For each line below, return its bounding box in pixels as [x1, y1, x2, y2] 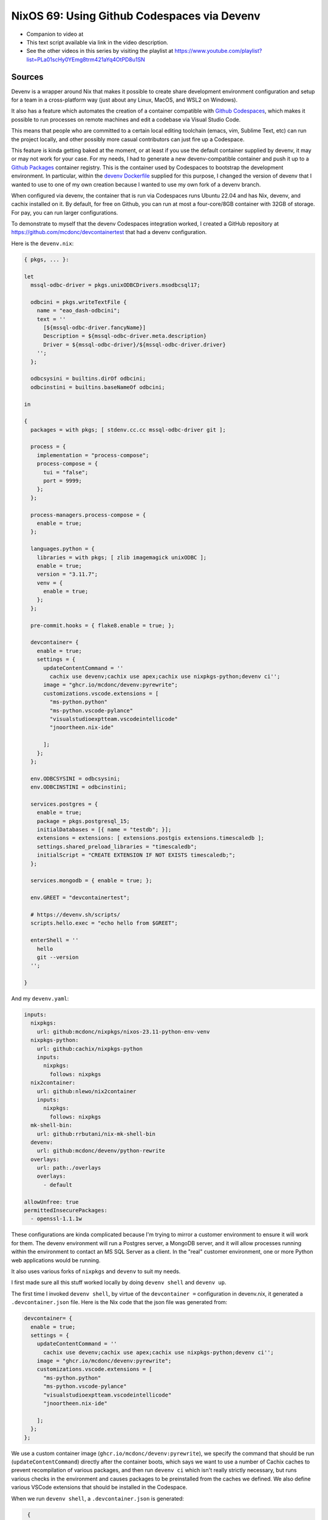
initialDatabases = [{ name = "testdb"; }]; [36, 826, 172, 833]
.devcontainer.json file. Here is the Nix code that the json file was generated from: [11, 1299, 228, 1306]
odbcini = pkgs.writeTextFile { [30, 299, 127, 305]
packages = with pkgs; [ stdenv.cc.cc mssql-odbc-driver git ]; [30, 426, 226, 433]
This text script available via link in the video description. [26, 38, 168, 46]
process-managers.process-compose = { [30, 511, 146, 518]
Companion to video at [26, 30, 84, 38]
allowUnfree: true [24, 1198, 79, 1205]
